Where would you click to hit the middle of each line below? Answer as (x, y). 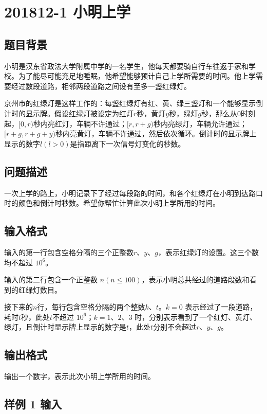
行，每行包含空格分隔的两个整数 (91, 307)
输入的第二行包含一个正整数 (51, 280)
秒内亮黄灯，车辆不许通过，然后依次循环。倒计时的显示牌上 (156, 133)
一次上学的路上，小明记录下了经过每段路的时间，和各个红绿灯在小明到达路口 (133, 193)
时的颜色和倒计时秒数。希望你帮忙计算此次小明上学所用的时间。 (112, 203)
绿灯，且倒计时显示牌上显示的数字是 (65, 327)
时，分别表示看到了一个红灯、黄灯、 (196, 317)
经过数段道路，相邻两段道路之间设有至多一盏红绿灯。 (101, 86)
